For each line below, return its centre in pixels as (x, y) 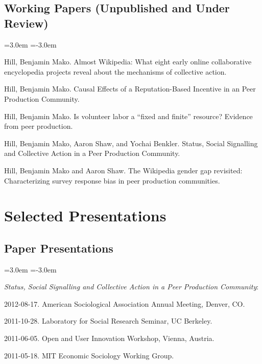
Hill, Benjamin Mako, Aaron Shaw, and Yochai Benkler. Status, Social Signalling (131, 143)
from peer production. (39, 126)
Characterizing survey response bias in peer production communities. (112, 180)
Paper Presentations (59, 248)
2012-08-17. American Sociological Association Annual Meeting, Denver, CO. (125, 303)
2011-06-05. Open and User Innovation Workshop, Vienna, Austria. (109, 338)
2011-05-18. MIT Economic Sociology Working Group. (89, 355)
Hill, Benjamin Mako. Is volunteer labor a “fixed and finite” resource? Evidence (128, 116)
